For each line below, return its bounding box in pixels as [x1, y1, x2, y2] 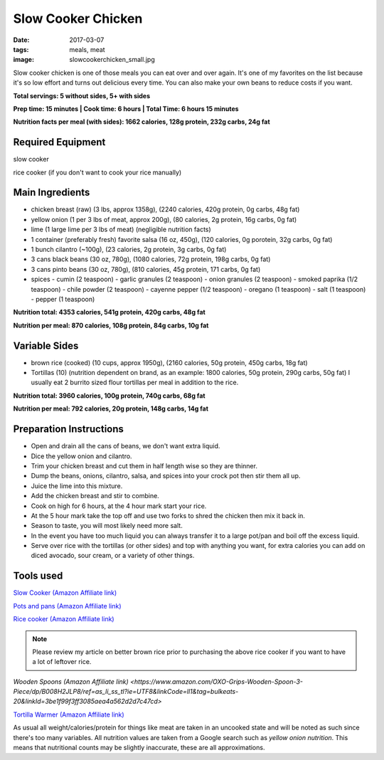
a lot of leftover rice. [32, 658, 92, 666]
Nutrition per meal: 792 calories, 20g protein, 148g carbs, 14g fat [13, 404, 209, 413]
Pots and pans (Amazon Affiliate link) [13, 601, 122, 610]
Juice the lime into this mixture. [31, 481, 123, 490]
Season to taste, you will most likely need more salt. [31, 522, 183, 530]
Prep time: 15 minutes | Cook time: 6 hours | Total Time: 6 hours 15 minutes [13, 104, 239, 113]
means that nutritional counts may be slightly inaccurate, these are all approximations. [13, 744, 265, 752]
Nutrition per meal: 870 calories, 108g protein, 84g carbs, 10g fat [13, 321, 209, 329]
